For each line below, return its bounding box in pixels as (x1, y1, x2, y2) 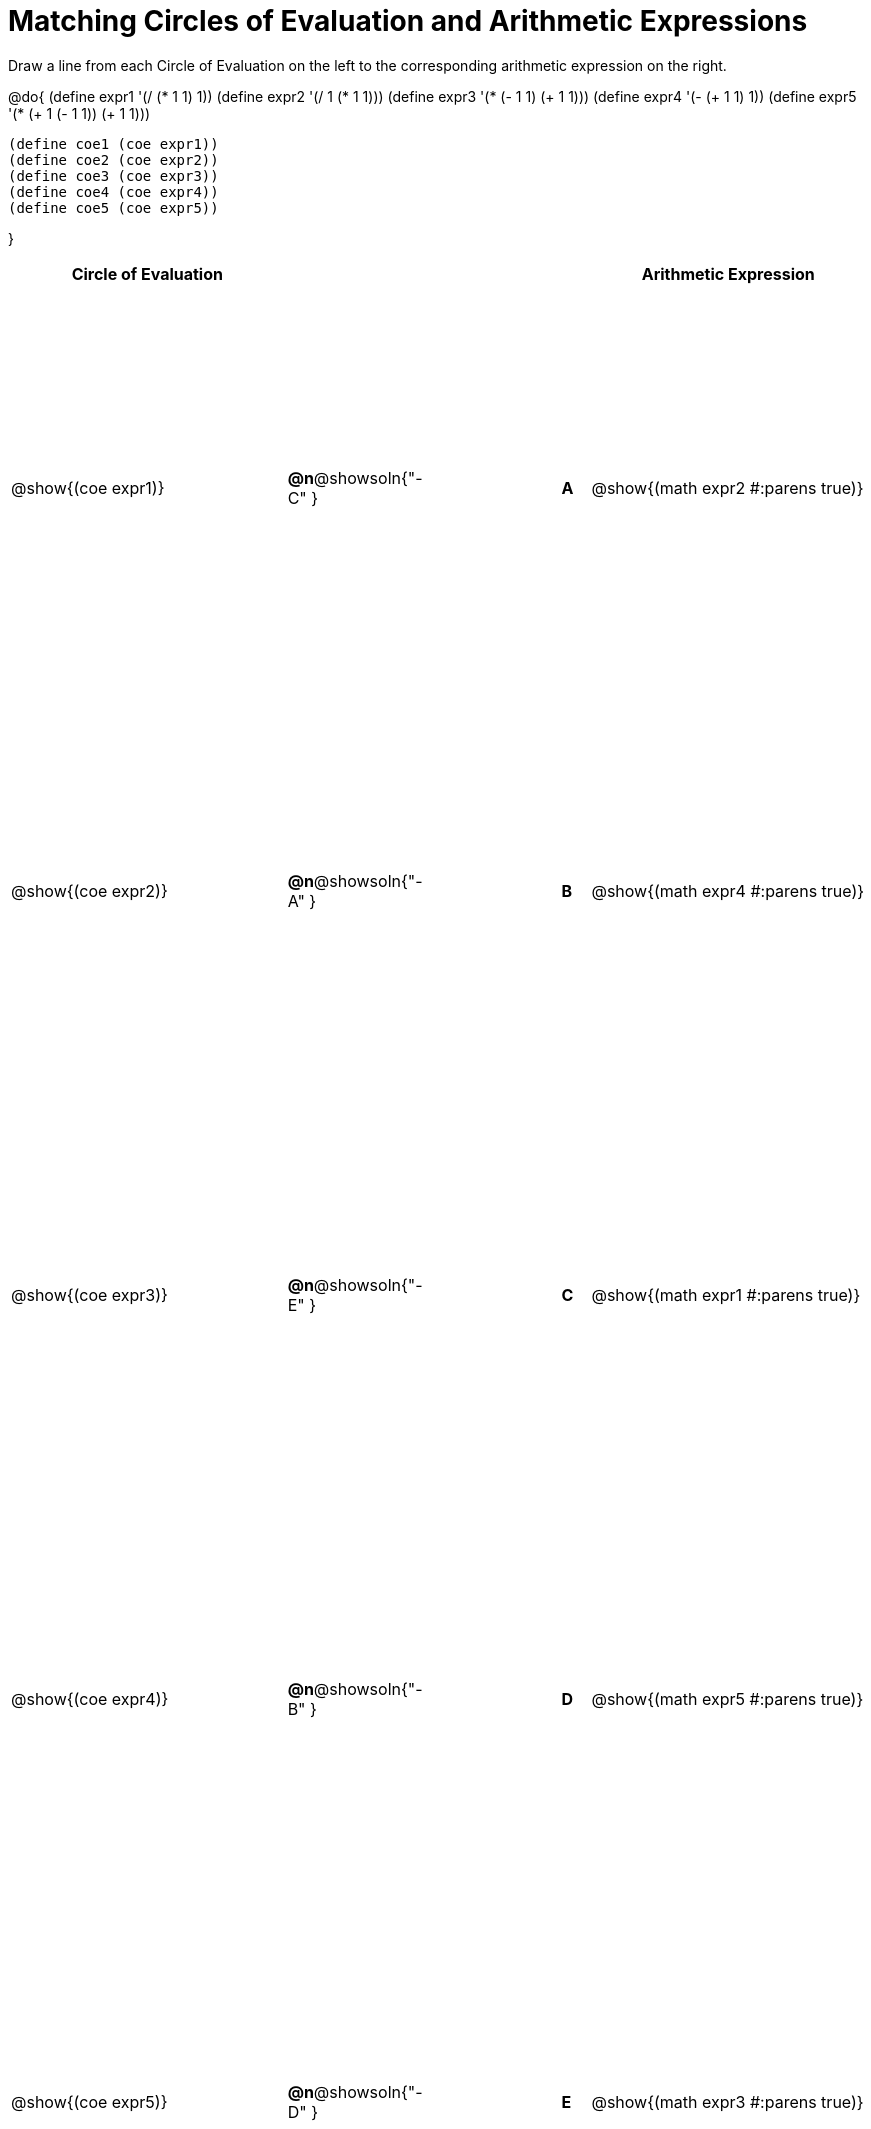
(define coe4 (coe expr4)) (8, 183, 219, 200)
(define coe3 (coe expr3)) (8, 167, 219, 184)
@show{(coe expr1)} (11, 477, 165, 498)
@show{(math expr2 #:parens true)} (591, 477, 864, 498)
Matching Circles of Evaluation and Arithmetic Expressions (8, 4, 808, 38)
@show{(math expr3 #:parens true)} (591, 2092, 864, 2113)
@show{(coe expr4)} (11, 1688, 169, 1709)
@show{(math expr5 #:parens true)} (591, 1688, 864, 1709)
